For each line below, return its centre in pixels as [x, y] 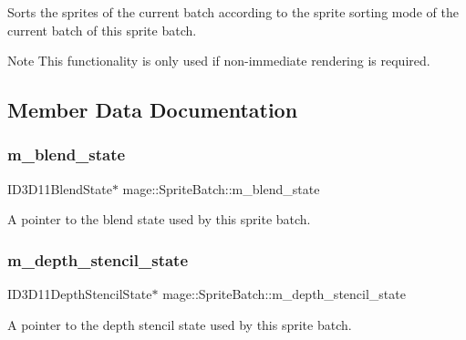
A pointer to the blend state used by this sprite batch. [159, 219]
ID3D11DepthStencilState [80, 294]
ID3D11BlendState [60, 188]
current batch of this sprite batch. [102, 30]
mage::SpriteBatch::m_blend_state [221, 188]
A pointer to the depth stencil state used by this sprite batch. [180, 324]
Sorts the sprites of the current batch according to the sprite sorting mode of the [233, 12]
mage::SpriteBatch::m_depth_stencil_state [284, 294]
